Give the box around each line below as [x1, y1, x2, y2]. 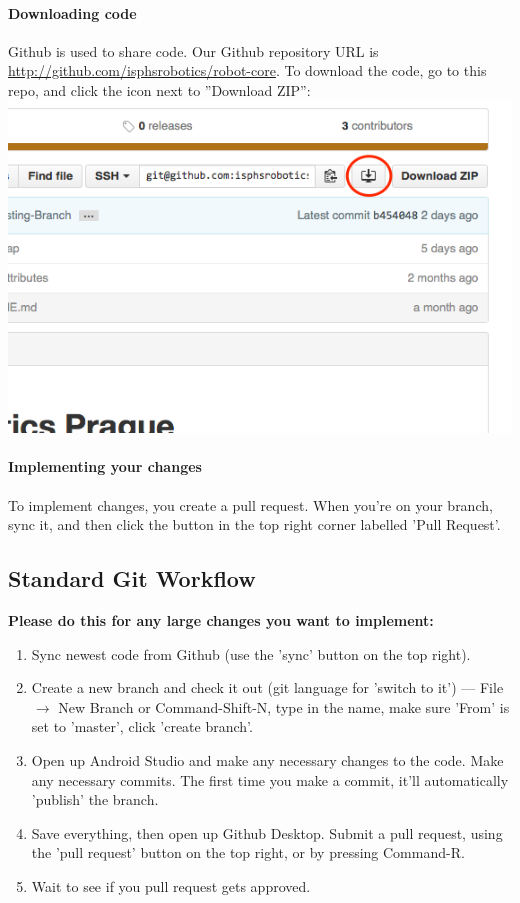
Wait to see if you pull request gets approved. [31, 876, 311, 896]
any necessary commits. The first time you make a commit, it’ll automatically [31, 769, 509, 790]
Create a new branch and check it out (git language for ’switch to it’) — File [31, 677, 504, 698]
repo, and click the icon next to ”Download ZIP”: [8, 79, 311, 100]
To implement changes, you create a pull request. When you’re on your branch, [8, 494, 493, 515]
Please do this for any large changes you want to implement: [8, 610, 434, 631]
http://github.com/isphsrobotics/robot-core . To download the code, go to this [8, 60, 487, 81]
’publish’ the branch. [31, 789, 159, 810]
